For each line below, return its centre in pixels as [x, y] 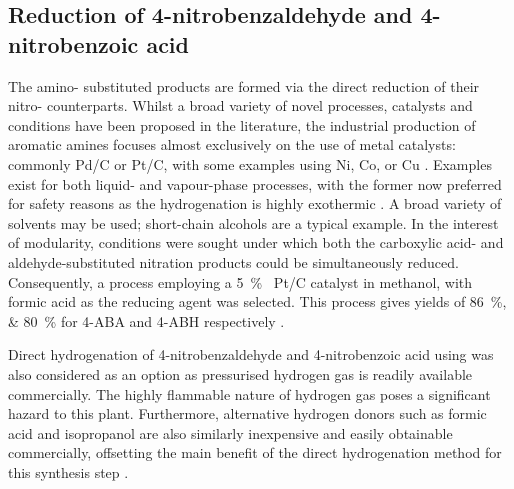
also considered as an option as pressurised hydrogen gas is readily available [240, 373]
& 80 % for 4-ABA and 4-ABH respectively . [146, 320]
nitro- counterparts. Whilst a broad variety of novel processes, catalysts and [240, 105]
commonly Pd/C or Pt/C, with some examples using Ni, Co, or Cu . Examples [250, 163]
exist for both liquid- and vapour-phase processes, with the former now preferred [255, 183]
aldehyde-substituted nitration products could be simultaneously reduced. [233, 261]
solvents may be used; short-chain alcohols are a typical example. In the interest [253, 222]
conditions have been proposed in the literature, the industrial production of [242, 124]
